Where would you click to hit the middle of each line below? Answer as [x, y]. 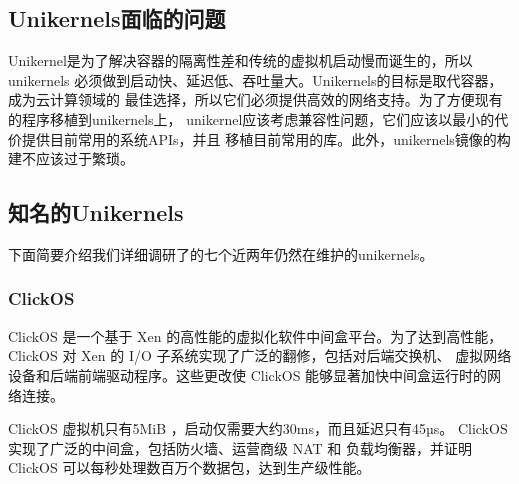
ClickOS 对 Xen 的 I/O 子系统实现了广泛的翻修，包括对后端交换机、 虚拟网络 [260, 355]
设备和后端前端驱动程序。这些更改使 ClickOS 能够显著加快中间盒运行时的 [248, 374]
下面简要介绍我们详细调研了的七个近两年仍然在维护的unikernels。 [221, 253]
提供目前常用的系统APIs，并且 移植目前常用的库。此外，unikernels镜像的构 [266, 138]
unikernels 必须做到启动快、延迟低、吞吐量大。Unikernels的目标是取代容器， [255, 79]
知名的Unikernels [96, 212]
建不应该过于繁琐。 [71, 158]
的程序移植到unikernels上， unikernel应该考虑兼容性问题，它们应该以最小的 [251, 118]
